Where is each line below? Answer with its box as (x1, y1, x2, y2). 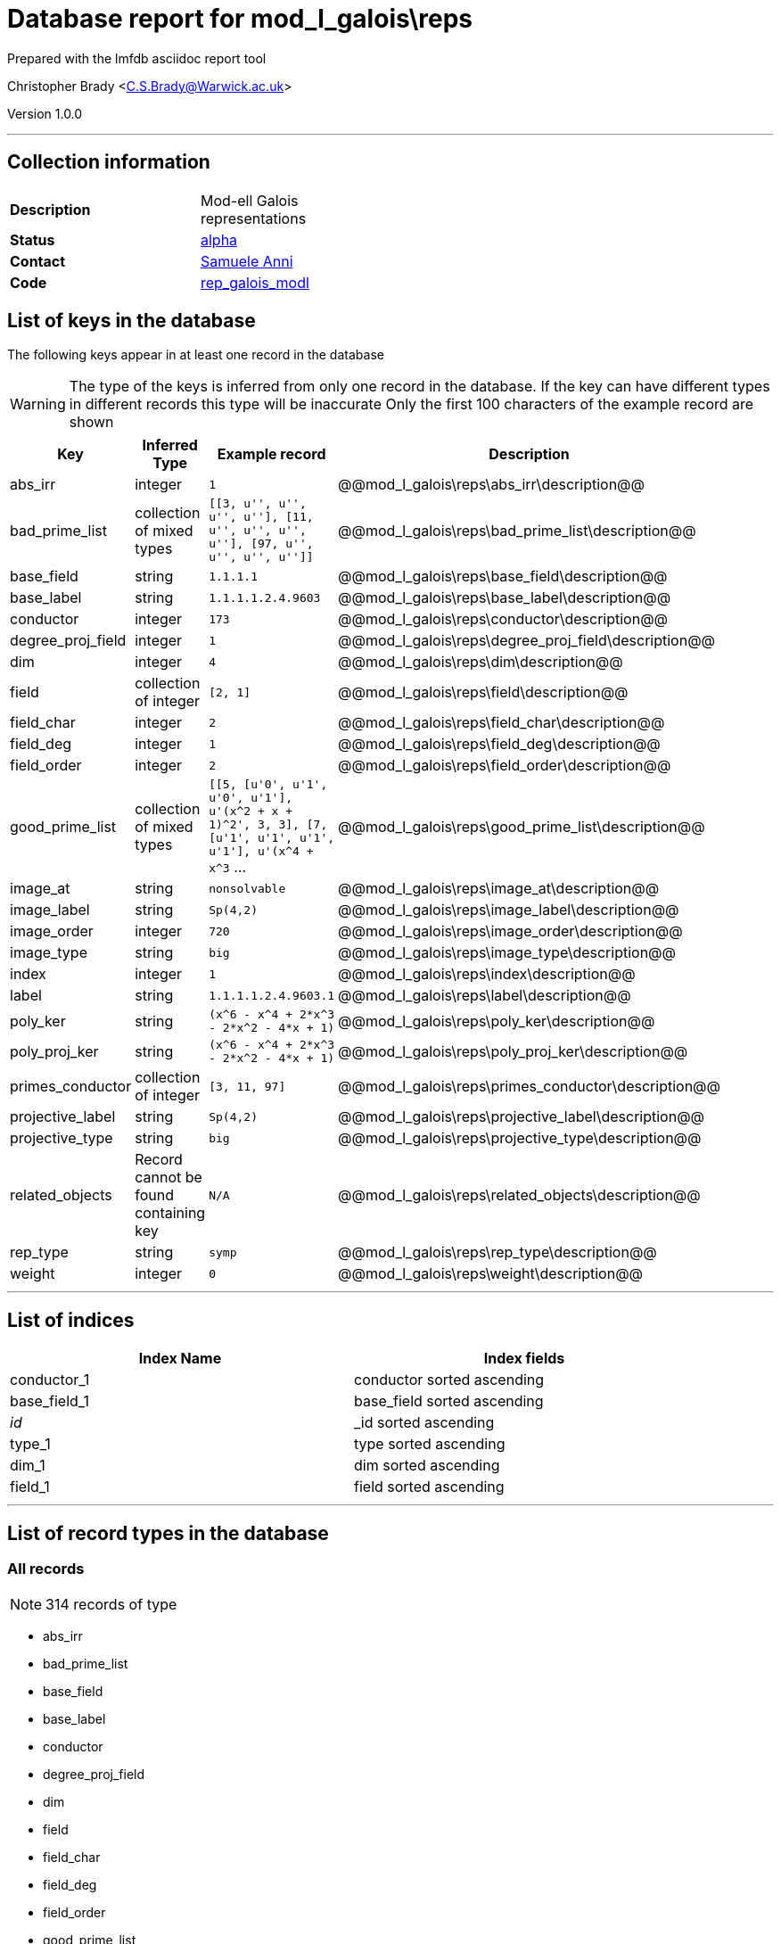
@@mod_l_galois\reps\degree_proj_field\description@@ (338, 631, 716, 650)
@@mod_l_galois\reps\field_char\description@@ (338, 713, 665, 732)
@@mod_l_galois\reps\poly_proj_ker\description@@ (338, 1042, 688, 1061)
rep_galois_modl (201, 273, 309, 292)
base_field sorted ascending (354, 1392, 544, 1411)
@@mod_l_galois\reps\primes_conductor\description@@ (338, 1077, 720, 1096)
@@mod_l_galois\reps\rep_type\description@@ (338, 1243, 657, 1262)
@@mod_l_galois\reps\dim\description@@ (338, 653, 623, 671)
